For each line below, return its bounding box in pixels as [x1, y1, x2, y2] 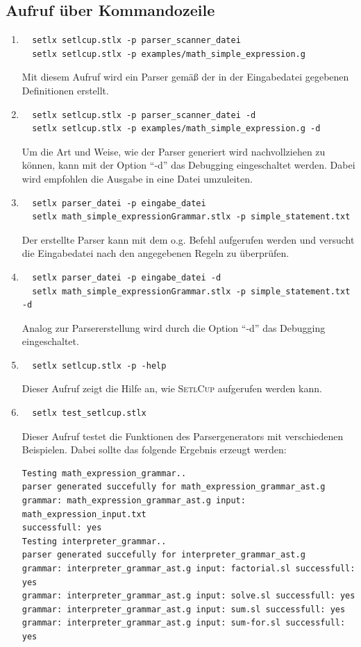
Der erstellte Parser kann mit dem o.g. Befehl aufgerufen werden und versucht [22, 232, 355, 246]
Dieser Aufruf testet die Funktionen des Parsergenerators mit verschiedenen [22, 428, 344, 443]
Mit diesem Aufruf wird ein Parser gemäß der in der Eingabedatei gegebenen [22, 69, 349, 84]
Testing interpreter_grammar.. [22, 536, 167, 546]
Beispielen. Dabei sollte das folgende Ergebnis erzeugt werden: [22, 442, 287, 457]
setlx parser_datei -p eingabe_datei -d [32, 272, 221, 283]
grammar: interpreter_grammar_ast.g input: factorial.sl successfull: [22, 564, 355, 574]
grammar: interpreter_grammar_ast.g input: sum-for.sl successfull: [22, 618, 346, 628]
